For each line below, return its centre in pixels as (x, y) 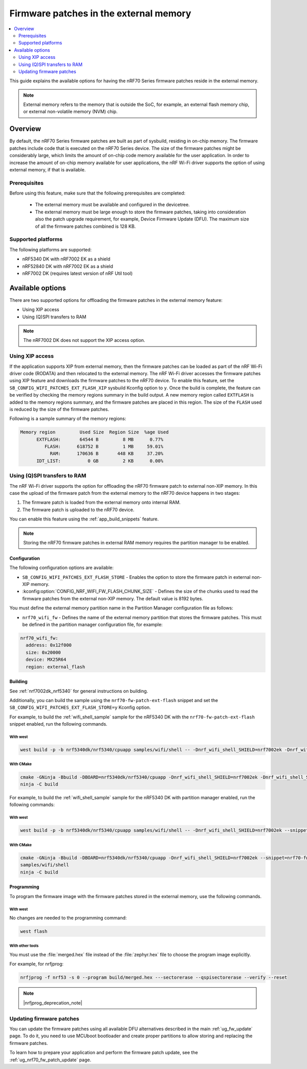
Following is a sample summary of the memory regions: (68, 419)
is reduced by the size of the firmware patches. (59, 409)
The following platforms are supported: (51, 249)
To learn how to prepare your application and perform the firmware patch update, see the (104, 1053)
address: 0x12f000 (49, 645)
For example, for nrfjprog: (37, 964)
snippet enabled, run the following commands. (58, 724)
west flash (34, 932)
